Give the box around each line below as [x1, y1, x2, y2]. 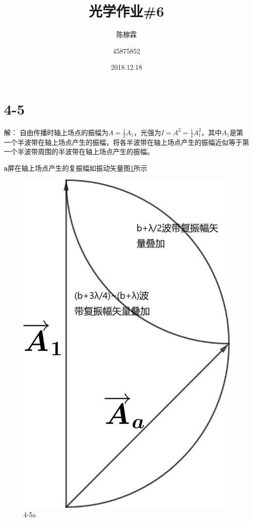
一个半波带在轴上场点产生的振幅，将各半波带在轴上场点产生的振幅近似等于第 [4, 137, 249, 147]
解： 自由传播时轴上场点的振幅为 [4, 127, 108, 137]
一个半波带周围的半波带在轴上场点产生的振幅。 [4, 146, 154, 157]
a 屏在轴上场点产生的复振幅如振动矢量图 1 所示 [4, 162, 147, 173]
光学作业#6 [89, 1, 164, 21]
